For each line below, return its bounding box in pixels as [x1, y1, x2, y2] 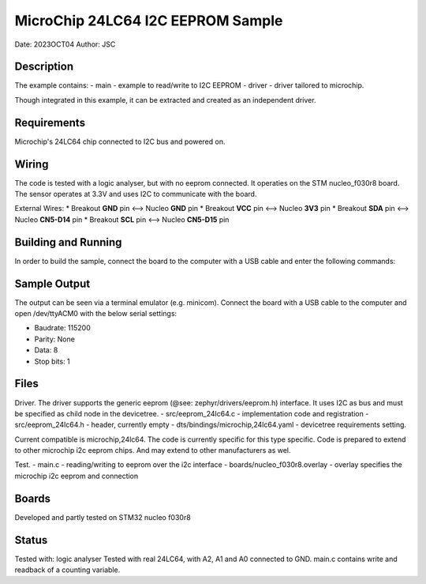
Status [14, 533, 48, 547]
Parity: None [34, 334, 75, 344]
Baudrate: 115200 [34, 323, 91, 333]
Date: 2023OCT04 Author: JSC [14, 40, 116, 49]
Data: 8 [34, 345, 58, 355]
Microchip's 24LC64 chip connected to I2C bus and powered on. [14, 137, 226, 146]
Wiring [14, 157, 49, 171]
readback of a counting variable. [14, 565, 121, 575]
